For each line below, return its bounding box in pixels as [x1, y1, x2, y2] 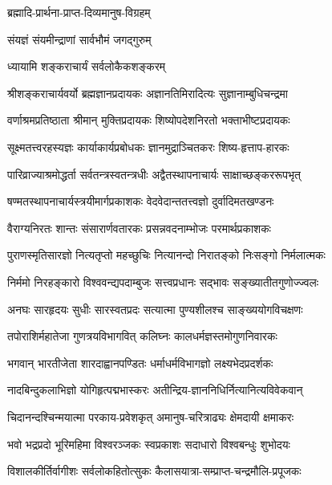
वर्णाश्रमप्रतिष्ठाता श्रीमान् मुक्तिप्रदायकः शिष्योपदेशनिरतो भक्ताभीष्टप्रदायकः [7, 112, 290, 128]
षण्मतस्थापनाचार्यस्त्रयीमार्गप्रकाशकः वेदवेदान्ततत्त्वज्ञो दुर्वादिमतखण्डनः [7, 193, 274, 210]
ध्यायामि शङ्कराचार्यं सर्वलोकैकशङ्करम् [7, 58, 166, 75]
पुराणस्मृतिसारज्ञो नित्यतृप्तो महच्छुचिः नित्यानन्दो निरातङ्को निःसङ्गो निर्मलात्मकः [7, 247, 326, 263]
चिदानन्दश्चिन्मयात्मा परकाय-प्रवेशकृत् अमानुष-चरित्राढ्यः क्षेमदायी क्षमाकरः [7, 408, 294, 425]
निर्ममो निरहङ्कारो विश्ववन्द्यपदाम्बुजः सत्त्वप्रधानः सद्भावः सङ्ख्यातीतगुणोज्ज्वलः [7, 273, 319, 290]
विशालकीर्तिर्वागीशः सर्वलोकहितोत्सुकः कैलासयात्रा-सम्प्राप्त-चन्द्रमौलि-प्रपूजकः [7, 463, 302, 479]
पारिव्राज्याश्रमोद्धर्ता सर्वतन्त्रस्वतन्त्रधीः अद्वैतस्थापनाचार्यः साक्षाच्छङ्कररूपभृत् [7, 165, 301, 182]
